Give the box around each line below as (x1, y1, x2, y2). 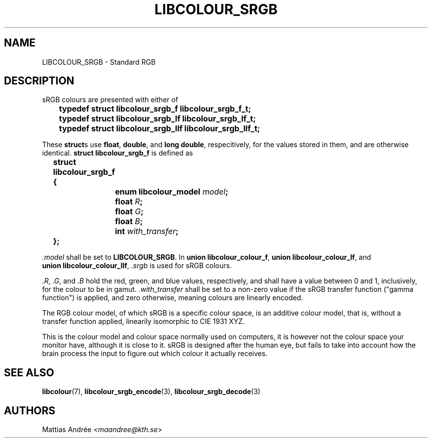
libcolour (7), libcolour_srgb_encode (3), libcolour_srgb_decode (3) (42, 387, 260, 396)
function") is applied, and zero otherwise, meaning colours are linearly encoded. (42, 293, 303, 302)
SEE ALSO (4, 366, 54, 379)
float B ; (115, 216, 143, 227)
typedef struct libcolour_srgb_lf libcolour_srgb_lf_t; (59, 114, 256, 124)
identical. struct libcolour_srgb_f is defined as (42, 149, 193, 158)
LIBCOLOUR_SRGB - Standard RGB (42, 57, 156, 66)
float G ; (115, 206, 144, 217)
